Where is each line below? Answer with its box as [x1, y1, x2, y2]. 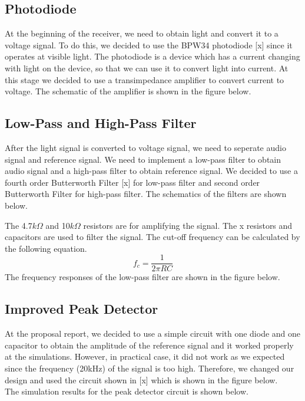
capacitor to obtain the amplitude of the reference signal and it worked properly [5, 338, 294, 351]
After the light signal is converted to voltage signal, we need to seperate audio [5, 141, 286, 153]
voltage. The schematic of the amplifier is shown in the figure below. [5, 85, 251, 97]
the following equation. [5, 242, 87, 254]
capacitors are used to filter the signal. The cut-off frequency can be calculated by [5, 231, 300, 243]
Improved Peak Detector [5, 300, 158, 318]
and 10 [45, 219, 70, 231]
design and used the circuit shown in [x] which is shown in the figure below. [5, 373, 278, 386]
